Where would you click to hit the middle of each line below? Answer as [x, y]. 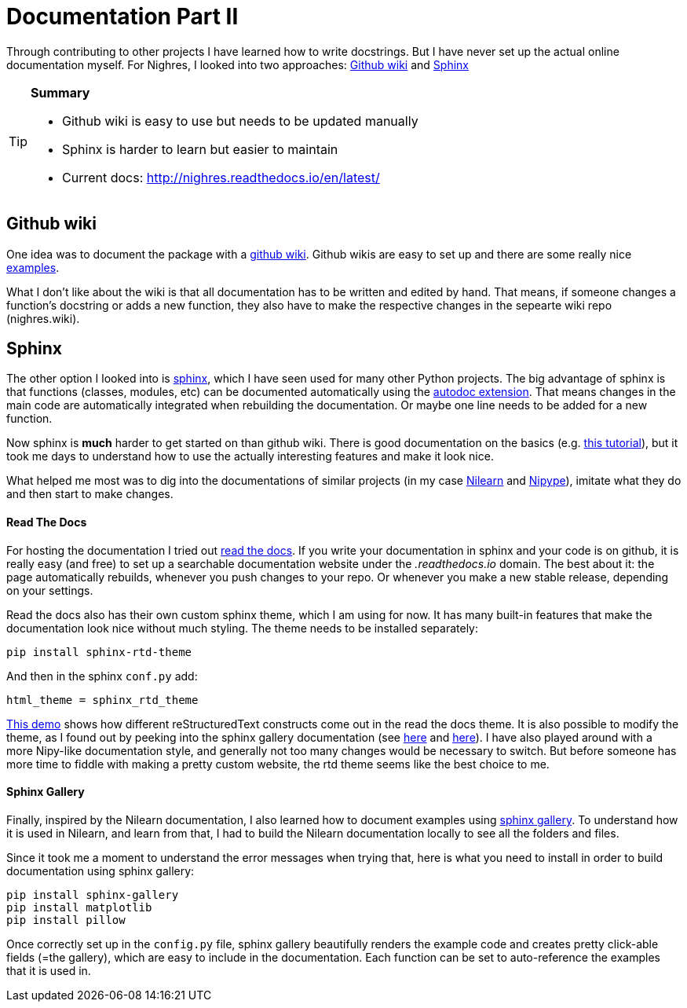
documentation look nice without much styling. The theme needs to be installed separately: [243, 628]
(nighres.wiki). [43, 318]
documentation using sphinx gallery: [100, 871]
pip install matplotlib [79, 907]
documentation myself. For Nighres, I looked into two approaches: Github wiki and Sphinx [238, 64]
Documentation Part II [122, 16]
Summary [60, 92]
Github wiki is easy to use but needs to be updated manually [240, 121]
